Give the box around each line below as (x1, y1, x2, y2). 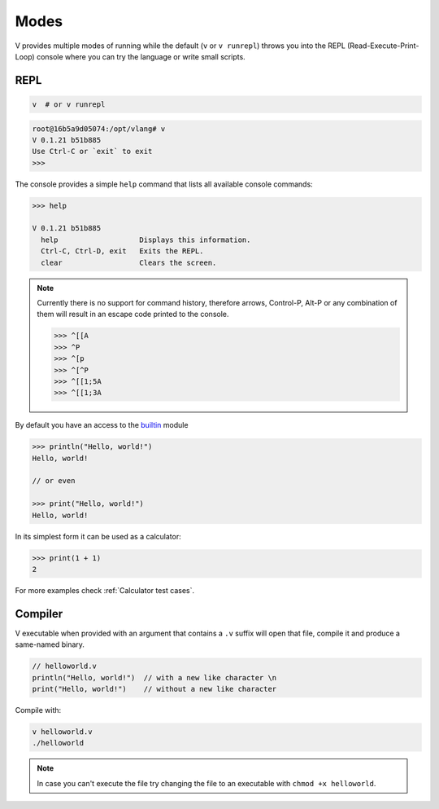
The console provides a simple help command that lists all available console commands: (15, 179, 313, 189)
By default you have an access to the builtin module (15, 420, 189, 430)
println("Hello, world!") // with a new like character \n (32, 673, 277, 682)
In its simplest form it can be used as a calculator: (15, 531, 182, 541)
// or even (32, 477, 76, 486)
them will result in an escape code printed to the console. (37, 310, 229, 319)
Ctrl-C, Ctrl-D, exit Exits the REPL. (41, 247, 204, 256)
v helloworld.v (32, 728, 93, 736)
